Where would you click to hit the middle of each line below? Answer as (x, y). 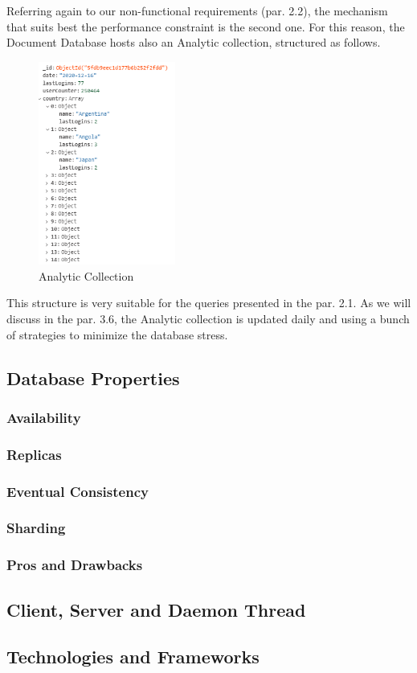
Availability (44, 417)
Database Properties (93, 378)
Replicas (34, 454)
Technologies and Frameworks (133, 657)
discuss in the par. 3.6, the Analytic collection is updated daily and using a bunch (208, 319)
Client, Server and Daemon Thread (156, 609)
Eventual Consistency (78, 491)
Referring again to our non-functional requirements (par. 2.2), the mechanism (197, 10)
